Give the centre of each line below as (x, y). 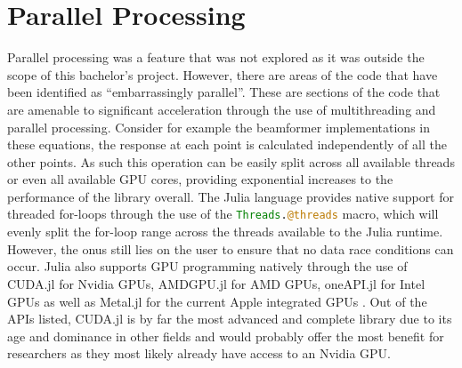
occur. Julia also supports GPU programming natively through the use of (207, 266)
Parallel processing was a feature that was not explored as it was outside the (216, 57)
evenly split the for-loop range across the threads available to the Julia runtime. (225, 232)
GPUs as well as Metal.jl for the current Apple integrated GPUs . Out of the (217, 301)
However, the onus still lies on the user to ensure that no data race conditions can (231, 248)
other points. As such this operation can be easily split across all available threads (231, 161)
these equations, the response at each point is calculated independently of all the (227, 144)
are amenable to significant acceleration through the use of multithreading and (222, 109)
